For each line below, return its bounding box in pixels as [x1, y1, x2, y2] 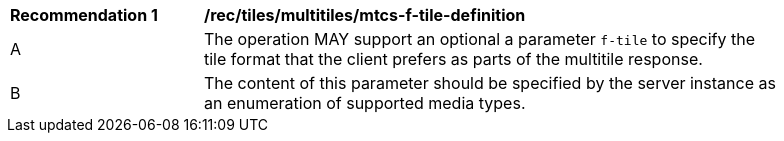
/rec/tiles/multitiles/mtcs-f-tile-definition [204, 5, 526, 25]
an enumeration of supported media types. [204, 93, 526, 113]
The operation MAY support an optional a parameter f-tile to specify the [204, 29, 755, 49]
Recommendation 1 [10, 5, 158, 25]
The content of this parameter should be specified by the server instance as [204, 73, 776, 93]
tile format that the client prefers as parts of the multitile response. [204, 49, 703, 69]
